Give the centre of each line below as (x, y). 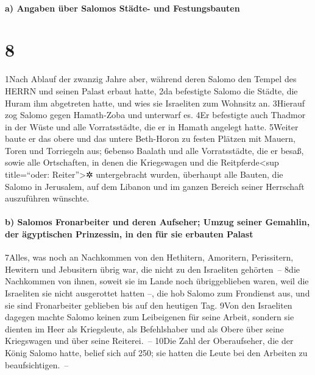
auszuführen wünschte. (47, 198)
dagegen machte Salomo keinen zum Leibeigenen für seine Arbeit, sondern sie (150, 317)
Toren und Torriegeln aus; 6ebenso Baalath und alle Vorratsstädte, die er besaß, (154, 150)
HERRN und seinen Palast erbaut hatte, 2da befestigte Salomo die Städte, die (151, 90)
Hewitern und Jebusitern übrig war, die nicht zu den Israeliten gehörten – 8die (152, 269)
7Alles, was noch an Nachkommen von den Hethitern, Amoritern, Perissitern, (149, 257)
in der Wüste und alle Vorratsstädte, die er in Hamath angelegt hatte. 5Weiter (152, 126)
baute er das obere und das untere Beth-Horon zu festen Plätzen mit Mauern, (150, 138)
